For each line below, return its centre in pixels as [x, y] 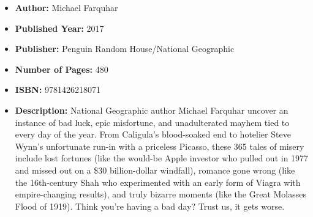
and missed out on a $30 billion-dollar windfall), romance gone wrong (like [155, 170]
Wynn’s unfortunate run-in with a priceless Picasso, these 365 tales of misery [160, 146]
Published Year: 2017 [59, 28]
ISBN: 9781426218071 [58, 90]
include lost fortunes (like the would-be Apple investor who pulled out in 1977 [162, 158]
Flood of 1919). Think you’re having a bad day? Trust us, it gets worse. [150, 206]
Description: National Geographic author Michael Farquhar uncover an [152, 110]
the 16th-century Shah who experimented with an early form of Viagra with [158, 182]
